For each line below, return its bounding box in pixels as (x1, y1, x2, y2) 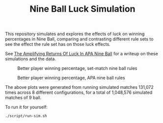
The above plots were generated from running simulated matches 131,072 (5, 84, 154, 90)
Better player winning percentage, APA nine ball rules (17, 75, 125, 81)
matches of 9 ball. (5, 95, 42, 101)
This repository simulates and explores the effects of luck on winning (5, 31, 145, 37)
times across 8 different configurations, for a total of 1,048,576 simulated (5, 89, 153, 96)
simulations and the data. (5, 56, 56, 62)
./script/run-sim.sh (5, 114, 48, 119)
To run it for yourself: (5, 104, 48, 110)
